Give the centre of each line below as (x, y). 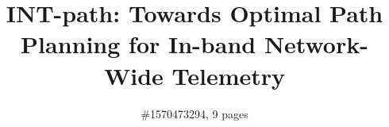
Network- (316, 44)
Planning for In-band (139, 44)
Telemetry (229, 75)
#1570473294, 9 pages (194, 113)
